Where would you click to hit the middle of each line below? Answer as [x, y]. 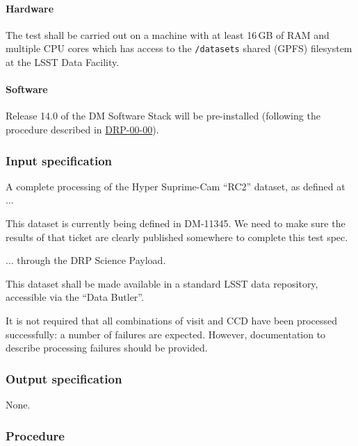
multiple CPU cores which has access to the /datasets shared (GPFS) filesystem [179, 48]
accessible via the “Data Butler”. [75, 297]
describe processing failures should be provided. [107, 348]
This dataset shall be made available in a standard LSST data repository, [162, 283]
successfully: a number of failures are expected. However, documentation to [166, 334]
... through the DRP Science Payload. [86, 260]
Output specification [64, 378]
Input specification [59, 160]
